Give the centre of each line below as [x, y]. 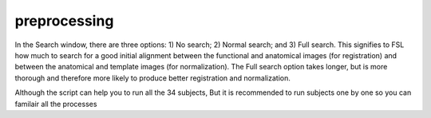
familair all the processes [56, 104]
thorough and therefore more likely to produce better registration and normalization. [152, 78]
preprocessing [64, 21]
